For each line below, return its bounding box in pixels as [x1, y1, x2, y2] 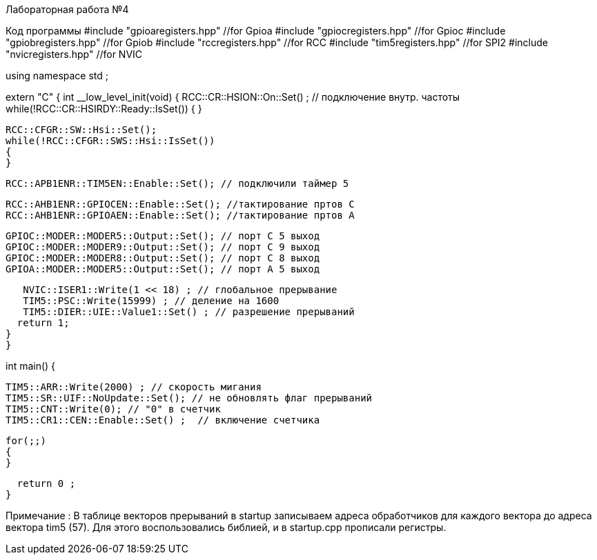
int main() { [6, 360, 56, 372]
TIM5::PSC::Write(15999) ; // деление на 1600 [23, 295, 280, 306]
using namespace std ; [6, 70, 109, 81]
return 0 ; [17, 478, 76, 489]
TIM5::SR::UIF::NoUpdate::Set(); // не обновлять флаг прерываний [6, 392, 373, 403]
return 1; [17, 317, 70, 328]
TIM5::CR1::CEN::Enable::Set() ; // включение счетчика [6, 414, 320, 426]
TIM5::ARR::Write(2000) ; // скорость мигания [6, 381, 262, 392]
